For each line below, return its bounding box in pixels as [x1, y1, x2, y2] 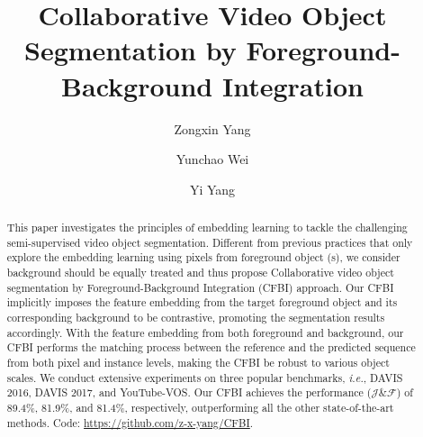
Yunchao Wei [175, 150, 249, 168]
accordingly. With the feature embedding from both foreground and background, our [6, 324, 404, 340]
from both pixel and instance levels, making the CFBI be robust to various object [6, 354, 390, 369]
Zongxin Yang [174, 119, 251, 138]
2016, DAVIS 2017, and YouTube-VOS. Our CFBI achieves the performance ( [6, 385, 372, 400]
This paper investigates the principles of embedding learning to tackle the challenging [6, 220, 408, 235]
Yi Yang [189, 179, 236, 198]
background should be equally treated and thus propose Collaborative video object [6, 265, 394, 280]
